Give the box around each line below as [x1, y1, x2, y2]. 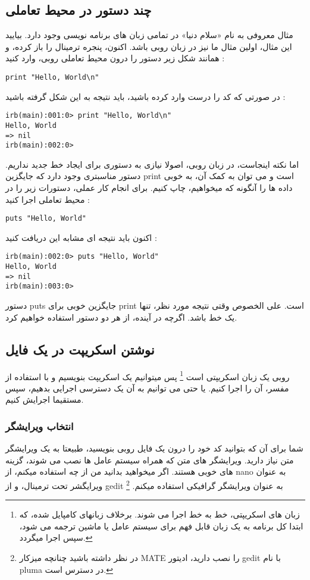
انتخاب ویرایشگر [5, 418, 74, 433]
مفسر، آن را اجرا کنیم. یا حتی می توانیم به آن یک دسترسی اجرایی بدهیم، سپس [5, 381, 289, 394]
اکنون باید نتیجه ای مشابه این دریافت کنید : [5, 231, 157, 243]
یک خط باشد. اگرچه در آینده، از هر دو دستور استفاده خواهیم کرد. [5, 311, 237, 323]
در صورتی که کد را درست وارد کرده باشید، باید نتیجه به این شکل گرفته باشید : [5, 90, 286, 102]
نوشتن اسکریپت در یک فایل [5, 340, 155, 358]
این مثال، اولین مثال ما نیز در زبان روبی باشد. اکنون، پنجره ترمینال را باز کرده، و [5, 40, 292, 52]
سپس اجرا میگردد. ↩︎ [19, 531, 93, 544]
